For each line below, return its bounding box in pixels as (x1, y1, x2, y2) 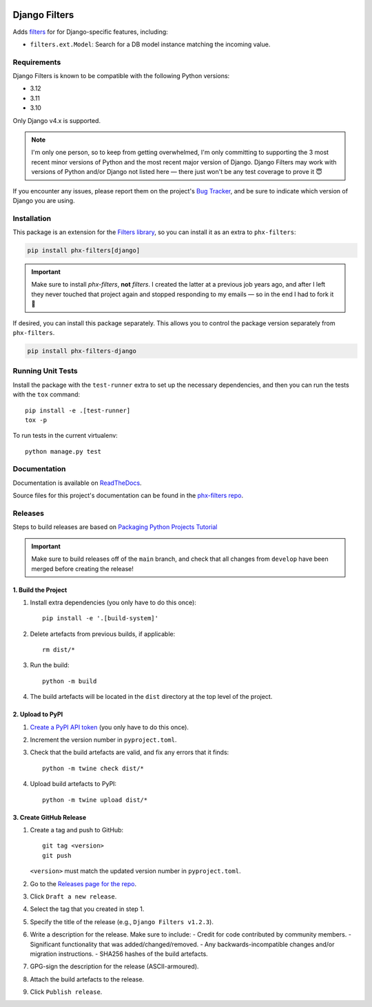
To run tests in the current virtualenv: (12, 432, 118, 440)
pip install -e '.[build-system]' (42, 615, 158, 622)
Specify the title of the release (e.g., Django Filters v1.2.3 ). (30, 917, 214, 926)
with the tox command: (12, 390, 81, 399)
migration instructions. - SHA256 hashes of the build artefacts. (30, 950, 208, 958)
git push (42, 852, 72, 859)
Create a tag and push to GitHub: (30, 826, 124, 834)
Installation (12, 213, 52, 223)
